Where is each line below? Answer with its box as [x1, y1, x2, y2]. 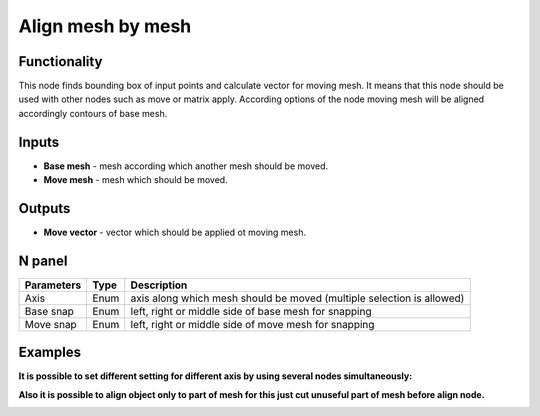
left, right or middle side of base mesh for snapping [130, 304, 372, 318]
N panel [18, 252, 68, 269]
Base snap [24, 304, 75, 318]
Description [130, 278, 188, 292]
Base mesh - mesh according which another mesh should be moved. [43, 160, 329, 172]
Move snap [24, 317, 77, 331]
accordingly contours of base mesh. [18, 107, 168, 119]
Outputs [18, 200, 71, 217]
